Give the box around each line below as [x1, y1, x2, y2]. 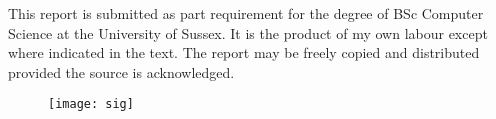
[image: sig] [48, 97, 134, 112]
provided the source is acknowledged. [8, 61, 235, 82]
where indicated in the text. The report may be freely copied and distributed [8, 42, 480, 63]
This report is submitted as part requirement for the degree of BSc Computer [8, 3, 484, 23]
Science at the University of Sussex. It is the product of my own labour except [8, 22, 488, 43]
